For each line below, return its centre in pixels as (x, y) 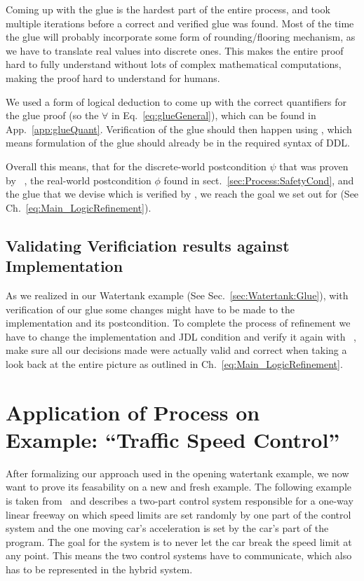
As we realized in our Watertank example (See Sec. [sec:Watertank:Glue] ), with (177, 295)
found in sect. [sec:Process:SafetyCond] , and (259, 180)
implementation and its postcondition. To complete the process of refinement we (178, 323)
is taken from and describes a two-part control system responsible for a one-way (180, 500)
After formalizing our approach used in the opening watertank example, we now (177, 473)
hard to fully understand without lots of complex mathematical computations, (174, 64)
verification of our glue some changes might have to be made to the (150, 309)
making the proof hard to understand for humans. (113, 77)
